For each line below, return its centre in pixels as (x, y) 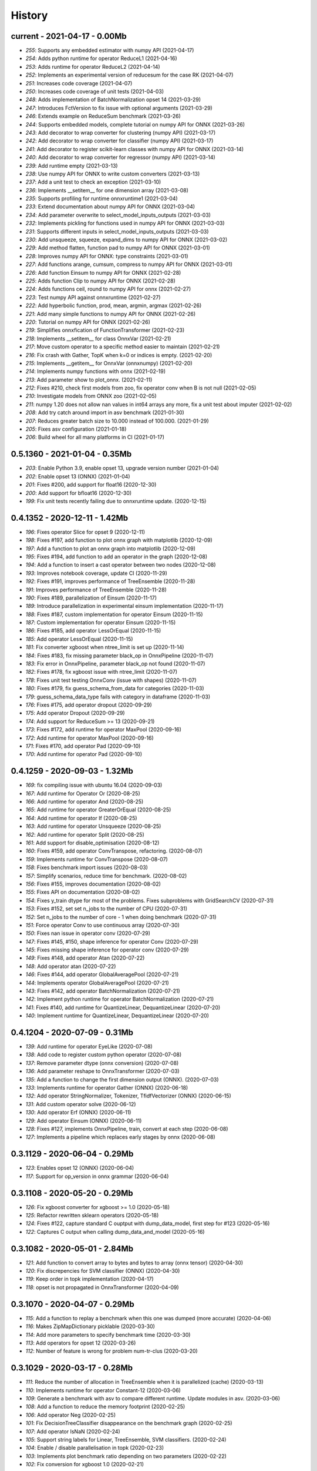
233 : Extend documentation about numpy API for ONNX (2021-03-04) (110, 207)
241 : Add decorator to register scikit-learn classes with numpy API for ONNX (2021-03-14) (134, 149)
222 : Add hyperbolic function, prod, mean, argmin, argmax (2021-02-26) (114, 305)
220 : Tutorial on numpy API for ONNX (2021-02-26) (88, 322)
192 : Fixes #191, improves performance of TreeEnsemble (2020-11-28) (110, 581)
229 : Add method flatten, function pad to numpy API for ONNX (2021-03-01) (118, 248)
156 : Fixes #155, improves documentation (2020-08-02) (93, 884)
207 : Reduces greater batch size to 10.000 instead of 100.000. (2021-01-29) (117, 421)
